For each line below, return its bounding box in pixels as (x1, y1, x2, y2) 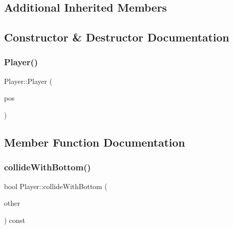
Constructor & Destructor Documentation (4, 29, 229, 45)
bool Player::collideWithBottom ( (4, 180, 107, 191)
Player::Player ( (4, 75, 52, 86)
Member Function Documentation (4, 134, 186, 150)
